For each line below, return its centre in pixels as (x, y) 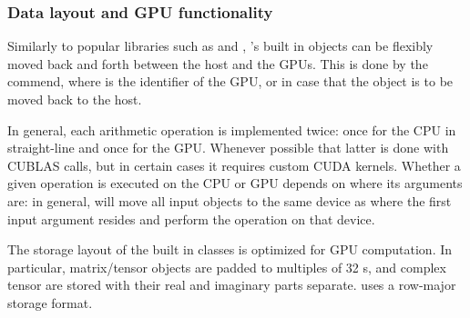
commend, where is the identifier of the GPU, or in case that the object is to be (230, 81)
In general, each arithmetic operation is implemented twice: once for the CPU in (232, 129)
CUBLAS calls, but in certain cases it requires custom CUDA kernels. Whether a (234, 165)
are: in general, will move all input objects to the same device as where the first (230, 200)
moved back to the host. (75, 99)
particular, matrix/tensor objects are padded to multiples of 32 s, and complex (227, 267)
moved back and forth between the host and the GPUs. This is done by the (218, 63)
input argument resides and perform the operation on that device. (191, 219)
